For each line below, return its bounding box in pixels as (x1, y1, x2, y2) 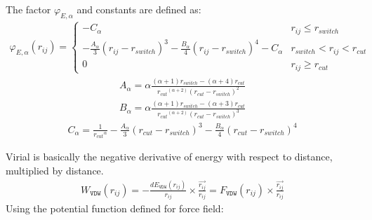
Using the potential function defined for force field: (6, 201, 224, 216)
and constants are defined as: (77, 2, 201, 16)
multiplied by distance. (6, 163, 104, 177)
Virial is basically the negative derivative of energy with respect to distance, (6, 149, 333, 164)
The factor (6, 2, 51, 16)
